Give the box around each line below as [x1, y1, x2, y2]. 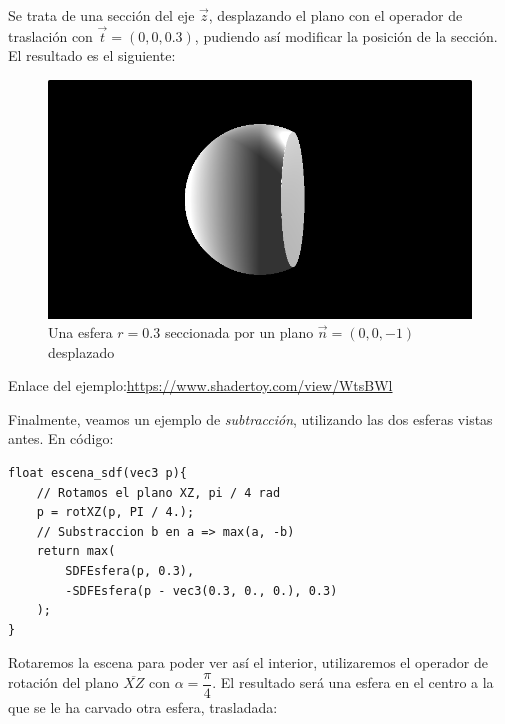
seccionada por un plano [164, 322, 314, 343]
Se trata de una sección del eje [8, 5, 195, 25]
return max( [36, 544, 116, 559]
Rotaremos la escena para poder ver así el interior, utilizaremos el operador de [8, 652, 488, 673]
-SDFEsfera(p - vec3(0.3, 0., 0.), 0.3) [65, 583, 338, 598]
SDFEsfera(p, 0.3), [65, 564, 195, 579]
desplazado [48, 341, 115, 362]
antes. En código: [8, 428, 114, 449]
